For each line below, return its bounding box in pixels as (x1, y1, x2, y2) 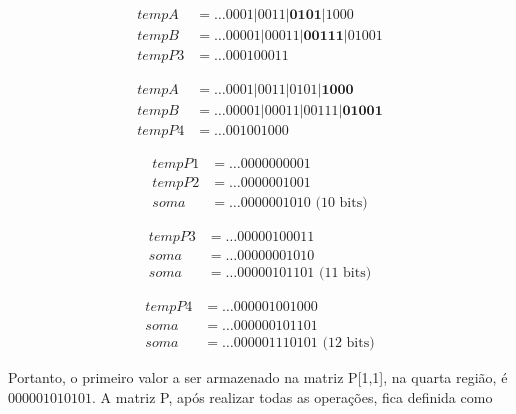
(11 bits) (318, 266, 372, 281)
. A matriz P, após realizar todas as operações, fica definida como (92, 387, 493, 408)
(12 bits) (322, 336, 375, 351)
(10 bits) (315, 196, 368, 211)
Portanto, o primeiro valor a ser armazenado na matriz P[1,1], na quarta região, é (8, 367, 508, 388)
